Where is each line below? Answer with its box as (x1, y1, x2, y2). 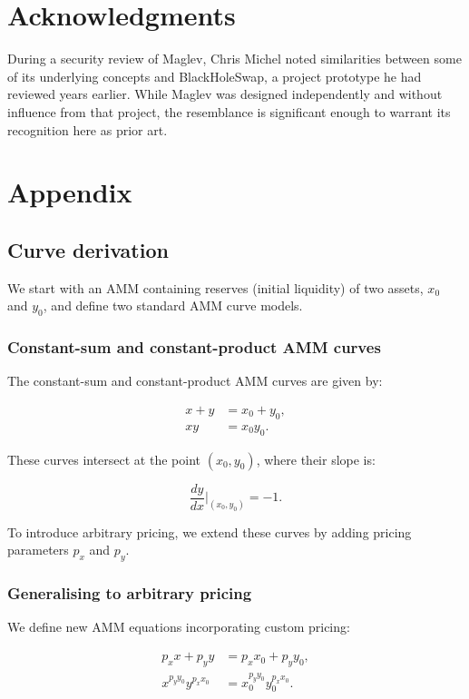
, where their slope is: (256, 449, 376, 468)
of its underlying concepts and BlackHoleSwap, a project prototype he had (7, 66, 422, 85)
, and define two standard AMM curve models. (43, 296, 303, 315)
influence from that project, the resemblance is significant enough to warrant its (7, 102, 451, 121)
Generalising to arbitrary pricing (7, 582, 252, 605)
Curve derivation (7, 235, 169, 263)
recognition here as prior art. (7, 120, 168, 139)
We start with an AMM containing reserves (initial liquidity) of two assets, (7, 278, 424, 297)
